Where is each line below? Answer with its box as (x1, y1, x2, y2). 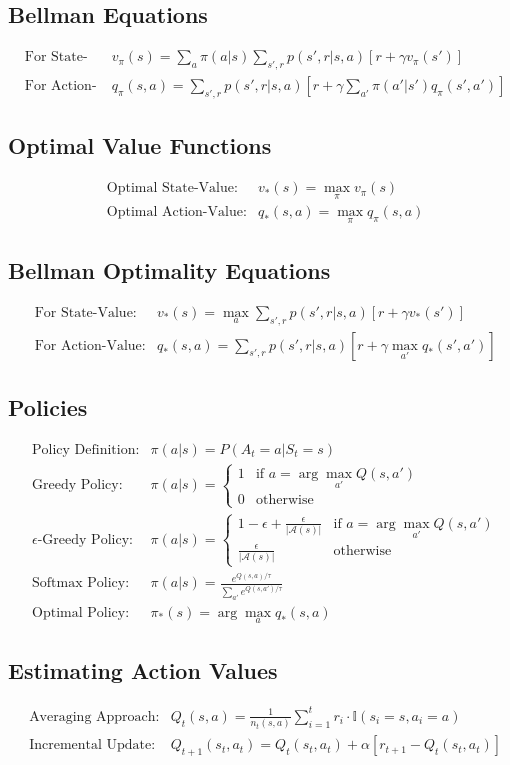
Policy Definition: (32, 442, 140, 457)
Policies (8, 392, 88, 423)
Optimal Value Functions (8, 130, 272, 161)
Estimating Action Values (8, 655, 278, 686)
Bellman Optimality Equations (8, 254, 331, 285)
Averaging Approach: (29, 709, 160, 724)
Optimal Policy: (32, 605, 130, 620)
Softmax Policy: (32, 576, 130, 591)
